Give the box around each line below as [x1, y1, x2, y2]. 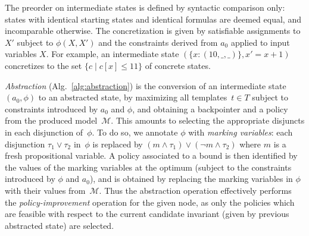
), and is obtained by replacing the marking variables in [89, 172, 293, 185]
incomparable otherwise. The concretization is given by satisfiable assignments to [5, 24, 301, 37]
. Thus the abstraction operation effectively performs [99, 184, 292, 196]
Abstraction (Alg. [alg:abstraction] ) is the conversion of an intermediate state [5, 79, 286, 92]
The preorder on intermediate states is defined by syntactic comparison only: [5, 1, 285, 13]
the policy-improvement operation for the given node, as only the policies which [5, 196, 295, 208]
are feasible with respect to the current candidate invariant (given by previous [5, 207, 289, 220]
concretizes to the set [5, 59, 82, 71]
